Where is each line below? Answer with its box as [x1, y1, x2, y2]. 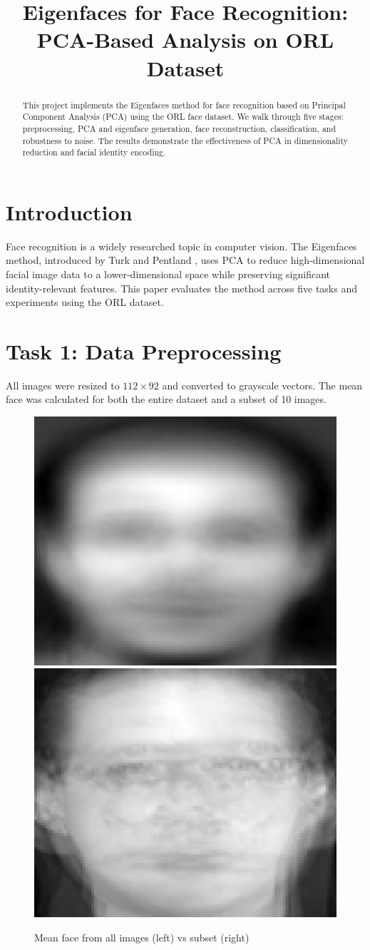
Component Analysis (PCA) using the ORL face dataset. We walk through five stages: [22, 111, 344, 123]
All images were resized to [6, 377, 120, 392]
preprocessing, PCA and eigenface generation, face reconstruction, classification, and [22, 122, 336, 134]
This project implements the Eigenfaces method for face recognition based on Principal [22, 98, 346, 111]
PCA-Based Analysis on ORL [36, 25, 334, 54]
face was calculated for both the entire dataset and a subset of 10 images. [6, 392, 327, 407]
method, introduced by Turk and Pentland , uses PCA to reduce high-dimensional [6, 252, 365, 267]
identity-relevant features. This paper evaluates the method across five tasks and [6, 280, 357, 295]
